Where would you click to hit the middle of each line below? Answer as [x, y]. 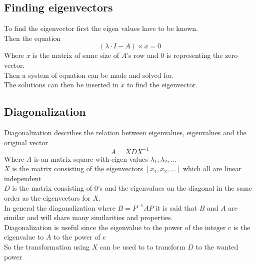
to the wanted [217, 247]
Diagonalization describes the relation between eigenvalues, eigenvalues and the [125, 132]
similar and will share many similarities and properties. [88, 217]
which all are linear [212, 168]
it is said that [176, 207]
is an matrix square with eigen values [91, 158]
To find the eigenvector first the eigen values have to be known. [101, 28]
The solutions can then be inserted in [61, 85]
